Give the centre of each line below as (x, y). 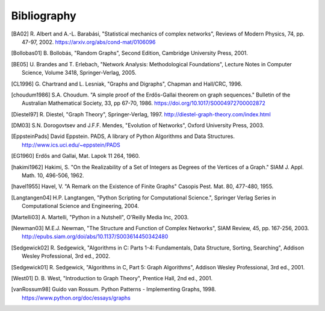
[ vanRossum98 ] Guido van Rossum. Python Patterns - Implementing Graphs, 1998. (114, 289)
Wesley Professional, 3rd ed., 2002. (66, 256)
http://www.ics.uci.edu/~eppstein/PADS (71, 145)
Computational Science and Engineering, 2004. (81, 206)
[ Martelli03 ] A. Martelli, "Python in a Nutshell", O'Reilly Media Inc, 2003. (100, 217)
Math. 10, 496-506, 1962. (53, 175)
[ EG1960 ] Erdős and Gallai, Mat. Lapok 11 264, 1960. (76, 156)
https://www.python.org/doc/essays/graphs (76, 298)
